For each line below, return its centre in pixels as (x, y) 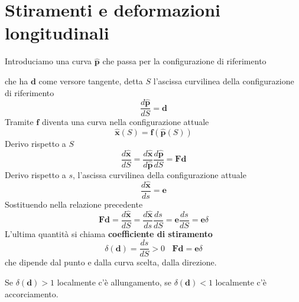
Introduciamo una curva (48, 61)
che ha (17, 81)
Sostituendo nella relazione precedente (74, 204)
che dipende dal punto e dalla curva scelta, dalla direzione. (111, 262)
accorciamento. (32, 293)
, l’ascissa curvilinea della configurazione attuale (160, 174)
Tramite (19, 122)
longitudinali (57, 33)
